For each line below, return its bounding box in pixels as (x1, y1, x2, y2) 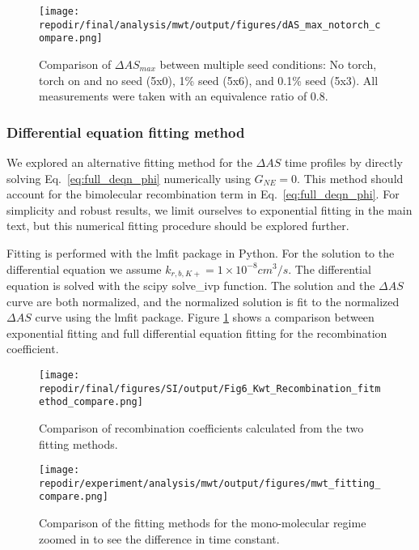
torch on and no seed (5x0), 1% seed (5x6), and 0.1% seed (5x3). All (39, 71, 379, 88)
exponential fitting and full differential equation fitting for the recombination (6, 324, 387, 341)
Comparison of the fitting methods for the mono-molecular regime (39, 514, 366, 531)
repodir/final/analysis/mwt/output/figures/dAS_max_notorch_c (39, 19, 381, 31)
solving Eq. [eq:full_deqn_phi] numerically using (6, 169, 251, 186)
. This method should (297, 169, 404, 186)
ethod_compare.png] (39, 396, 143, 408)
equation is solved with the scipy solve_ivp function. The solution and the (6, 276, 375, 293)
